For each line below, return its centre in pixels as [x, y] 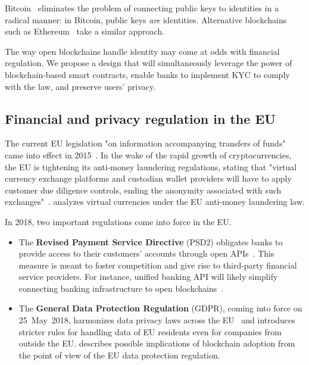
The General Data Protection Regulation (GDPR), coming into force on [160, 308]
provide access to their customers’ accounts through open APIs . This [146, 253]
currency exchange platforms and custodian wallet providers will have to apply [148, 178]
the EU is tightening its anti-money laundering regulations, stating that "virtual [151, 166]
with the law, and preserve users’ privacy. [80, 86]
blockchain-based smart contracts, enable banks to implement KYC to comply [147, 74]
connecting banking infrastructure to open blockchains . [121, 288]
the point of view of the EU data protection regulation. [119, 355]
